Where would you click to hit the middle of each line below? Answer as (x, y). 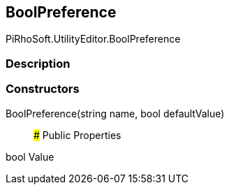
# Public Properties (77, 135)
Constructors (43, 89)
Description (38, 63)
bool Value (30, 156)
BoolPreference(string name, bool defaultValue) (115, 113)
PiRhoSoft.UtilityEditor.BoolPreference (93, 39)
